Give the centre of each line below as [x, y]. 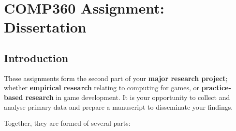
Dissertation [45, 27]
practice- [216, 88]
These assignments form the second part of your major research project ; [116, 78]
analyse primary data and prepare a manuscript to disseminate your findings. [118, 106]
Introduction [36, 57]
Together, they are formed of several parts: [67, 123]
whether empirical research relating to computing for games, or [102, 88]
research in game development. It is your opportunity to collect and [128, 97]
